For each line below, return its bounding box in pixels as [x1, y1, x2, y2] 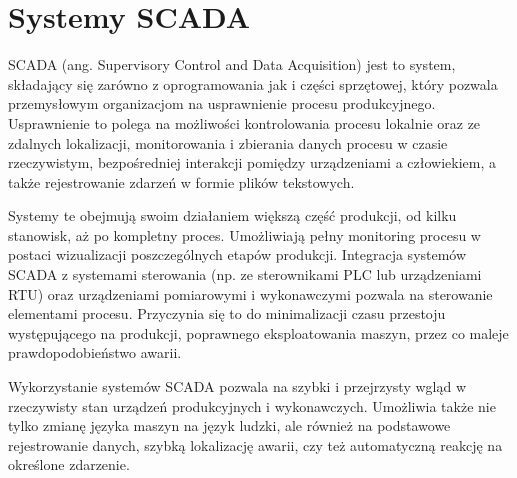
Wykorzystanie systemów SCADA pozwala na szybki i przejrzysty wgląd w [8, 376, 466, 397]
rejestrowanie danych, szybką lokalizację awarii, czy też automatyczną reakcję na [8, 434, 503, 455]
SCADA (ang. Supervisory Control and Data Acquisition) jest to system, [8, 54, 456, 75]
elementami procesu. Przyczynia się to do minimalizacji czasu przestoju [8, 303, 446, 324]
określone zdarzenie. [8, 454, 130, 475]
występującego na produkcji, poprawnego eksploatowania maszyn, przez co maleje [8, 322, 509, 343]
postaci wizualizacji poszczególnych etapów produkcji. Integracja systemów [8, 244, 467, 265]
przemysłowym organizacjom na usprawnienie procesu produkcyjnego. [8, 93, 436, 114]
